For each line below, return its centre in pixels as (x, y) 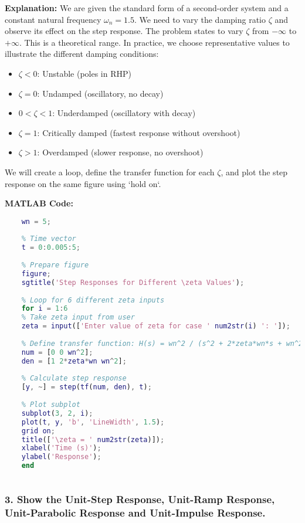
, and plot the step (254, 171)
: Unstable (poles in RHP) (84, 73)
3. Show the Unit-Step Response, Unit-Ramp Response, (140, 499)
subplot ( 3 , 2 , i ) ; (57, 413)
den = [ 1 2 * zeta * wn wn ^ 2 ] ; (74, 361)
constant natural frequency (53, 19)
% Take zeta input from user (78, 317)
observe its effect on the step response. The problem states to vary (124, 31)
